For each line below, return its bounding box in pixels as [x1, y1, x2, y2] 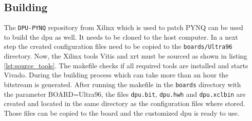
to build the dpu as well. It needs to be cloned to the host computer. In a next [4, 31, 238, 42]
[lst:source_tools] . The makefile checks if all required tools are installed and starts [4, 60, 248, 70]
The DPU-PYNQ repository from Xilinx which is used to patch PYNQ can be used [4, 22, 243, 32]
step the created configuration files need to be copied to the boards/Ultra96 [4, 41, 233, 51]
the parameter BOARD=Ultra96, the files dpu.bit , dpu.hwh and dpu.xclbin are [4, 89, 246, 99]
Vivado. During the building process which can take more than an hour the [4, 70, 229, 80]
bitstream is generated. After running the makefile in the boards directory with [4, 79, 241, 89]
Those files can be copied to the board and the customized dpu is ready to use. [4, 107, 239, 118]
